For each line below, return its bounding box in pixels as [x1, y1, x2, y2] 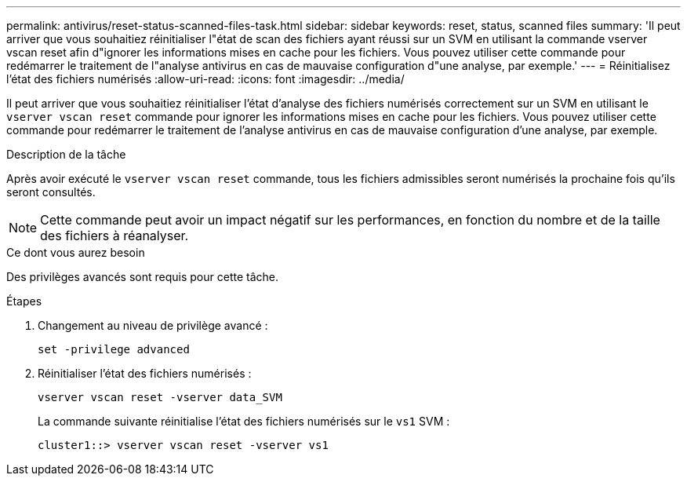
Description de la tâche [6, 148, 126, 161]
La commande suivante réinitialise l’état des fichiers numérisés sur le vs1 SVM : [38, 414, 450, 428]
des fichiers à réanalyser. [40, 228, 189, 243]
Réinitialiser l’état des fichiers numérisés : [38, 367, 252, 380]
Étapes [6, 294, 42, 308]
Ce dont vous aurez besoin [6, 246, 145, 259]
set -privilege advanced [38, 343, 190, 356]
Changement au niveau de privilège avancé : [38, 319, 268, 332]
